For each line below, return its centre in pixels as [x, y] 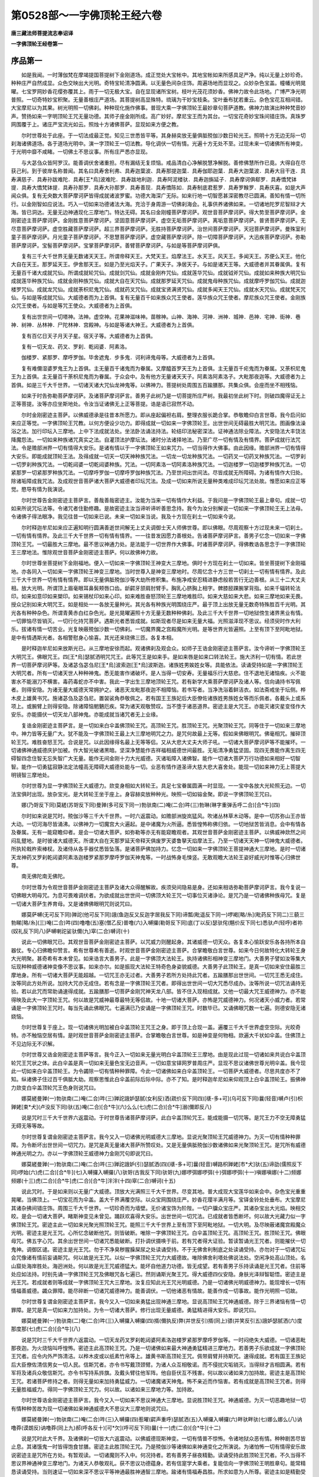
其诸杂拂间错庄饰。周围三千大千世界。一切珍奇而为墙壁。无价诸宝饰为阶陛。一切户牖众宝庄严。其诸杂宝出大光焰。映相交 [158, 1208]
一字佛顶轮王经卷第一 [37, 44]
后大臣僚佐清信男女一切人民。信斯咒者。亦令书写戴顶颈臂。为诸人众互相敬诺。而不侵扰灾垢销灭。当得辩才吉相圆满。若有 [158, 1364]
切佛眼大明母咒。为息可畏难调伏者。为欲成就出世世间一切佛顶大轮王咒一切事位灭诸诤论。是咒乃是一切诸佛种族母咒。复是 [158, 896]
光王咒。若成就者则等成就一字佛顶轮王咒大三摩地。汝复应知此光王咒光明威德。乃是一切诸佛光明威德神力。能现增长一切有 [158, 1283]
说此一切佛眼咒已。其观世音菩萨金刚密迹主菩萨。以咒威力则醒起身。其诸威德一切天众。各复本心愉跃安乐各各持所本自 [163, 942]
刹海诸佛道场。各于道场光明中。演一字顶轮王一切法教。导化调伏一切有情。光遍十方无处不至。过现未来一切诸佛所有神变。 [158, 143]
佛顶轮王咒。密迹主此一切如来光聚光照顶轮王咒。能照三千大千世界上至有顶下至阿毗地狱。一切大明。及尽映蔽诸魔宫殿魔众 [158, 1224]
